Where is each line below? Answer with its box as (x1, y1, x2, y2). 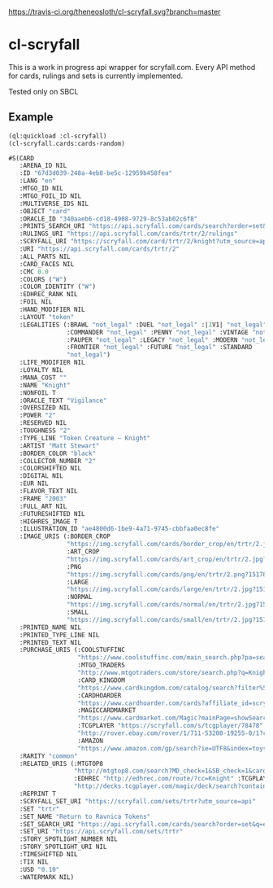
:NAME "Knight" (19, 381, 71, 389)
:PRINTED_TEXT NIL (19, 638, 82, 646)
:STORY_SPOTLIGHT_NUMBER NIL (19, 835, 118, 843)
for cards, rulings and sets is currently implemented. (8, 71, 184, 81)
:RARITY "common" (19, 752, 79, 760)
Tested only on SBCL (8, 86, 79, 96)
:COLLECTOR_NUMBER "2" (19, 457, 96, 465)
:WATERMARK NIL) (19, 873, 75, 881)
